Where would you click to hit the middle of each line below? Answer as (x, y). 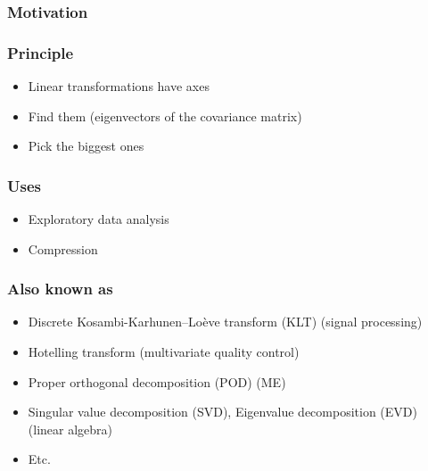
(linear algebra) (70, 429)
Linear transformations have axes (119, 86)
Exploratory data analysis (99, 219)
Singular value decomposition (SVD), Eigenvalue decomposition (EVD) (222, 412)
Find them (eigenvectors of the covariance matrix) (165, 116)
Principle (41, 52)
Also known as (60, 289)
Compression (63, 248)
